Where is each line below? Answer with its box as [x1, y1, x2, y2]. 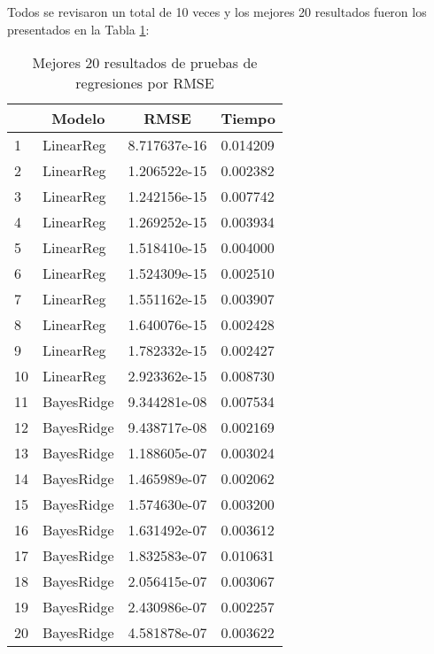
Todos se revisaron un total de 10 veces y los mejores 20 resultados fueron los [7, 3, 427, 20]
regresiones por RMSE [75, 73, 214, 94]
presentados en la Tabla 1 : [7, 19, 150, 38]
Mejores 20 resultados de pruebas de [32, 52, 258, 73]
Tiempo [221, 108, 276, 129]
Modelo [51, 108, 105, 129]
